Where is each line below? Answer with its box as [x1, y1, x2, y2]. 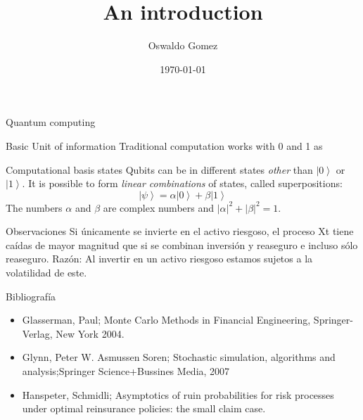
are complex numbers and [103, 200, 215, 215]
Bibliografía [6, 288, 56, 303]
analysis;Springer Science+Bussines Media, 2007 [22, 364, 230, 378]
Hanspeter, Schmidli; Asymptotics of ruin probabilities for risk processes [22, 387, 334, 402]
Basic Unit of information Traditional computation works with [6, 138, 275, 153]
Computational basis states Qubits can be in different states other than [6, 162, 313, 177]
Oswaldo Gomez [148, 38, 218, 53]
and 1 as [286, 138, 323, 153]
